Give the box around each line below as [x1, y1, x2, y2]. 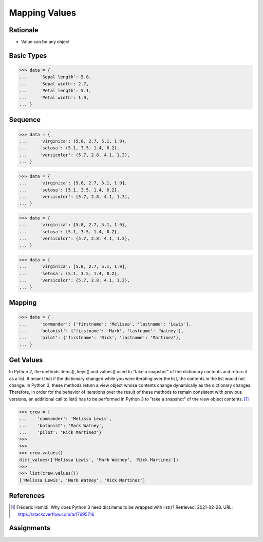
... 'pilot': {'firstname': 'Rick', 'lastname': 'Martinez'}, [19, 335, 181, 341]
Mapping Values [9, 7, 76, 18]
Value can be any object [21, 39, 70, 45]
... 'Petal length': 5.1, [19, 88, 92, 94]
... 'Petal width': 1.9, [19, 95, 89, 100]
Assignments [9, 524, 51, 532]
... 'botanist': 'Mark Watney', [19, 422, 104, 428]
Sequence [9, 116, 41, 124]
